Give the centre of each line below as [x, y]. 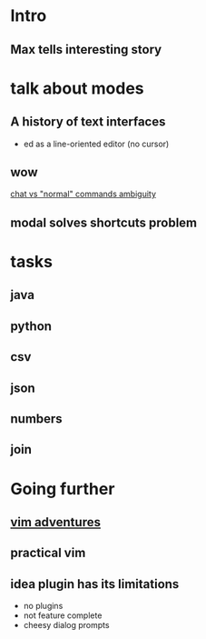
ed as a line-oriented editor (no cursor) [96, 144]
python [31, 326]
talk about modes [77, 88]
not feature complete [63, 615]
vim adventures [55, 522]
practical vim [48, 553]
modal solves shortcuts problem [104, 222]
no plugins [43, 606]
